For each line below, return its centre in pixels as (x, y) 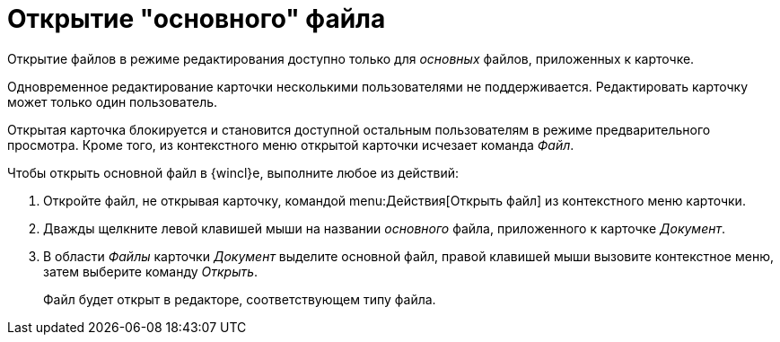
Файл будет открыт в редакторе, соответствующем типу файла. (240, 299)
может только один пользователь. (113, 101)
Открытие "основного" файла (197, 19)
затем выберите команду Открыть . (151, 271)
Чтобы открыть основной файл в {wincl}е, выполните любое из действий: (233, 172)
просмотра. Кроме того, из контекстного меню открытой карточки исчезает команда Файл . (291, 145)
